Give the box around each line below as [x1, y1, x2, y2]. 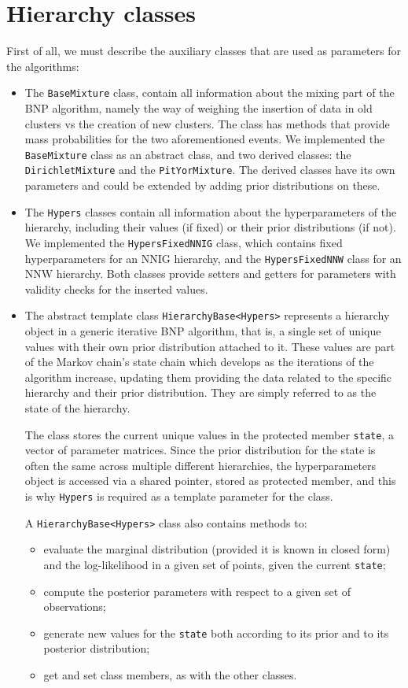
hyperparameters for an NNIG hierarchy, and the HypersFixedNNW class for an [24, 250, 402, 266]
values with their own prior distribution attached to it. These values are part [24, 338, 395, 354]
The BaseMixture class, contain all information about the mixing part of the [24, 84, 395, 101]
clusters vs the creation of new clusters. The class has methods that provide [24, 115, 390, 131]
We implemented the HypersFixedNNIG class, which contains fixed [24, 234, 343, 250]
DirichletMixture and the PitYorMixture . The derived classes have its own [24, 161, 395, 178]
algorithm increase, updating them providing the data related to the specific [24, 368, 392, 385]
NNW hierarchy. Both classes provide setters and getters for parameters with [24, 265, 396, 282]
